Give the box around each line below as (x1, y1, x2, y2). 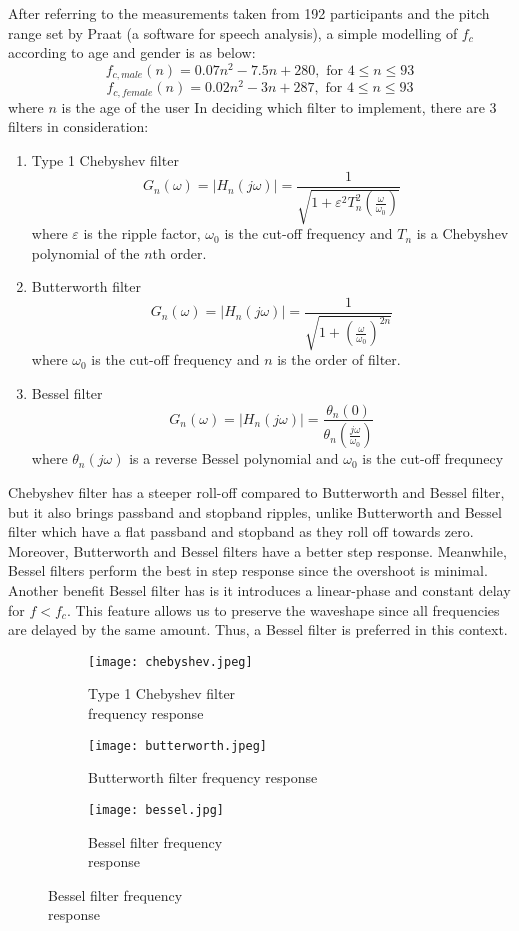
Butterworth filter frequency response (88, 767, 318, 788)
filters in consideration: (8, 116, 149, 137)
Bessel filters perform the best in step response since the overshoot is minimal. (8, 560, 488, 581)
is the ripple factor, (83, 223, 201, 244)
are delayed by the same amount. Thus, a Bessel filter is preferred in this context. (8, 619, 508, 640)
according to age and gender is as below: (8, 42, 256, 63)
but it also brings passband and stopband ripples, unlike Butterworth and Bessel (8, 501, 502, 522)
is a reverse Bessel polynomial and (129, 448, 339, 469)
